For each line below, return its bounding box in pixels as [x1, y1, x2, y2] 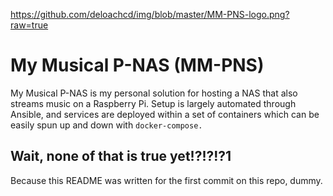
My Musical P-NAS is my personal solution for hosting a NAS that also [10, 87, 298, 99]
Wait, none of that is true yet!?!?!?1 [10, 148, 232, 165]
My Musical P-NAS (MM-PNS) [10, 54, 265, 77]
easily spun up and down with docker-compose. [10, 119, 203, 131]
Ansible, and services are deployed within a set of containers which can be [10, 108, 320, 120]
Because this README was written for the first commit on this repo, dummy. [10, 174, 323, 186]
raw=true [10, 19, 49, 31]
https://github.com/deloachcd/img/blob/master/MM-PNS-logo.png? [10, 9, 290, 20]
